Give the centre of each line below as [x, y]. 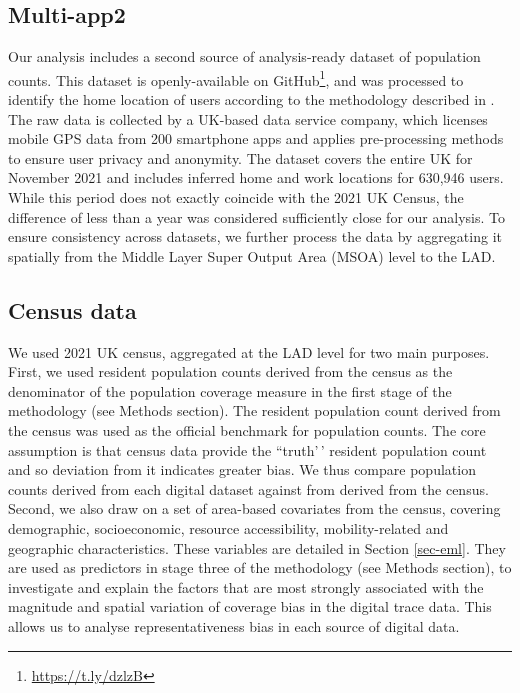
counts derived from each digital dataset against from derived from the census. [248, 488]
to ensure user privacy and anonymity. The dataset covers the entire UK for [240, 157]
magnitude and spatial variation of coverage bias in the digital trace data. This [250, 606]
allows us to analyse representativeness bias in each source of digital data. [234, 625]
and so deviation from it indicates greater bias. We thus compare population [242, 469]
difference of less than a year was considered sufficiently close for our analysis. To [256, 216]
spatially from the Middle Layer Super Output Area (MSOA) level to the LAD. [252, 255]
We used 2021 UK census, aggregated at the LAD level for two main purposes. [249, 351]
